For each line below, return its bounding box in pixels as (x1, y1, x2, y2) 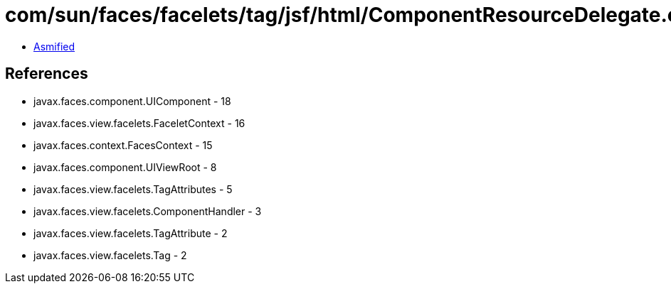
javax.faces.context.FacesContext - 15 (33, 138, 213, 151)
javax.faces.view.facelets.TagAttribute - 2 (33, 227, 228, 239)
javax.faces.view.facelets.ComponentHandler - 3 (33, 205, 262, 217)
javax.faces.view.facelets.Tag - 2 (33, 249, 187, 261)
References (5, 65, 88, 83)
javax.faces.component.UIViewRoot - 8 (33, 160, 217, 173)
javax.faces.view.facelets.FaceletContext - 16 (33, 116, 245, 129)
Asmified (33, 40, 75, 53)
